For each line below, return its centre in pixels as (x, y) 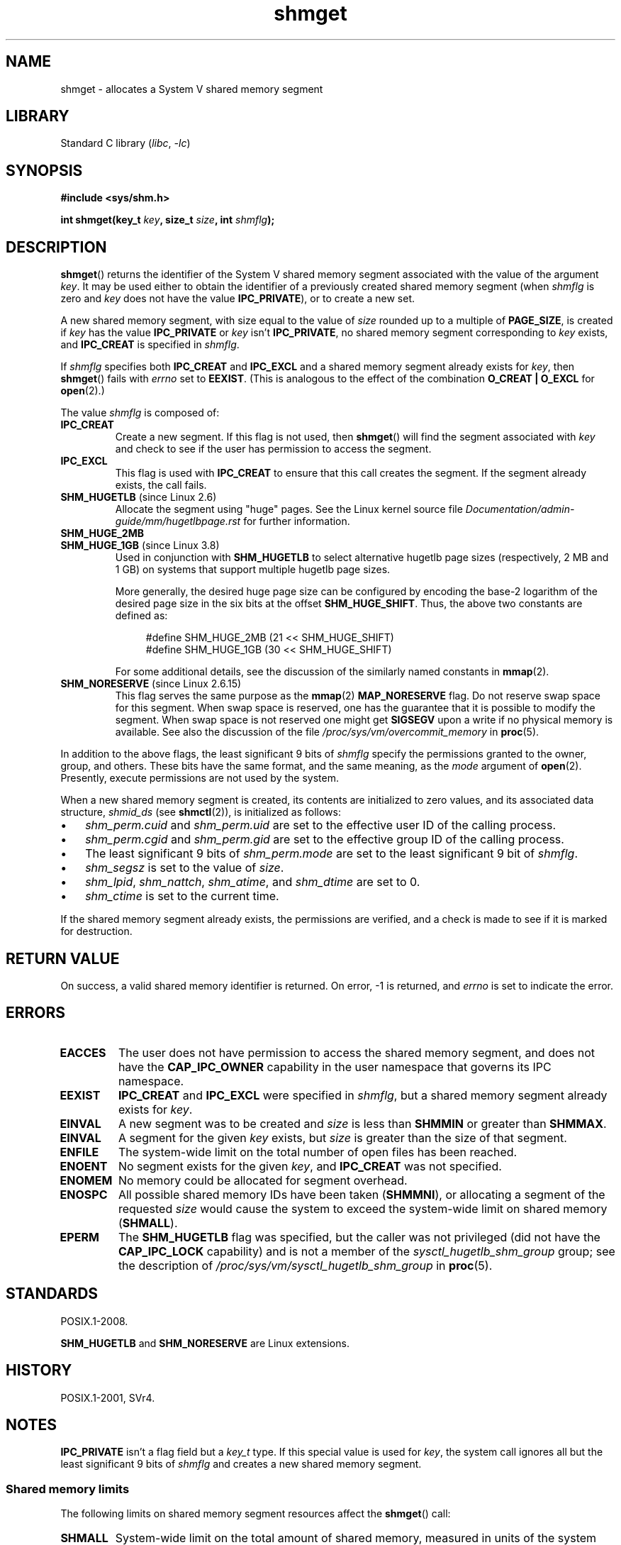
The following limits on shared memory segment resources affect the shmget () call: (256, 1514)
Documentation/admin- (520, 509)
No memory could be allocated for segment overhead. (263, 1180)
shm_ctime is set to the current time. (182, 896)
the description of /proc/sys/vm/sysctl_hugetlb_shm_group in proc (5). (305, 1265)
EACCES (83, 1052)
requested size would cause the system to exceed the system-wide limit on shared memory (363, 1208)
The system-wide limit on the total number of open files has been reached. (318, 1152)
